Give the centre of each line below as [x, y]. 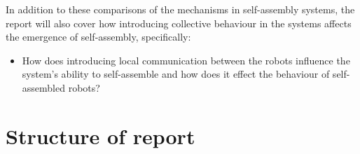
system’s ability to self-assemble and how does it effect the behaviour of [176, 74]
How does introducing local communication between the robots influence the [186, 60]
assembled [43, 87]
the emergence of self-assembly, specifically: [98, 37]
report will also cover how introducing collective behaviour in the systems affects [179, 23]
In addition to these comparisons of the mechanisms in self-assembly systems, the [180, 9]
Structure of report [101, 135]
